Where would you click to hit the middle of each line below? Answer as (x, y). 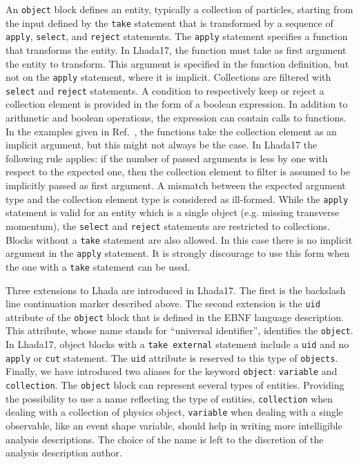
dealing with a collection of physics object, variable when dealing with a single (174, 412)
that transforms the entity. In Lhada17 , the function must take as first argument (176, 49)
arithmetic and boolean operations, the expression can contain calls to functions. (176, 118)
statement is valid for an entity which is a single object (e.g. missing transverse (173, 212)
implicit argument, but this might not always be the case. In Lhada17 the (162, 145)
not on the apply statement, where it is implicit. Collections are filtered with (168, 77)
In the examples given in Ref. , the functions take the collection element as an (171, 131)
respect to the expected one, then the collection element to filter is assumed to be (178, 172)
